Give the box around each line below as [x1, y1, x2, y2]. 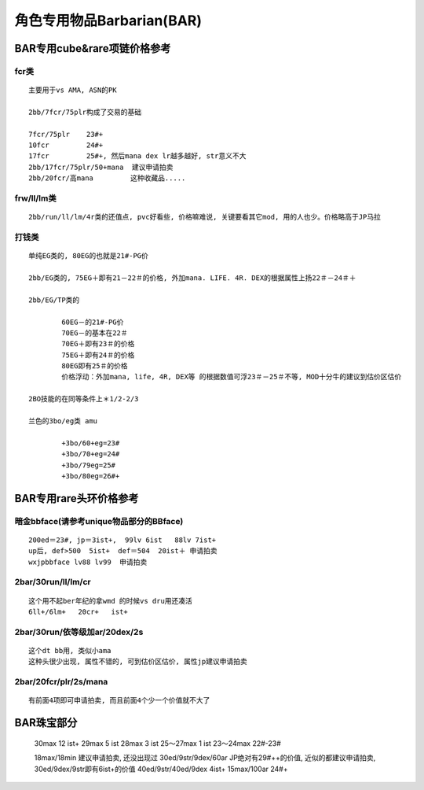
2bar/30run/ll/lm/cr [14, 577, 91, 588]
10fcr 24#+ [28, 141, 104, 150]
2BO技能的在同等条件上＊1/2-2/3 [28, 394, 139, 404]
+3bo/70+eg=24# [61, 449, 120, 459]
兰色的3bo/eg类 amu [28, 417, 98, 426]
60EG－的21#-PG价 [61, 317, 124, 327]
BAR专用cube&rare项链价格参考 [14, 42, 171, 55]
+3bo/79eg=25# [61, 460, 116, 470]
